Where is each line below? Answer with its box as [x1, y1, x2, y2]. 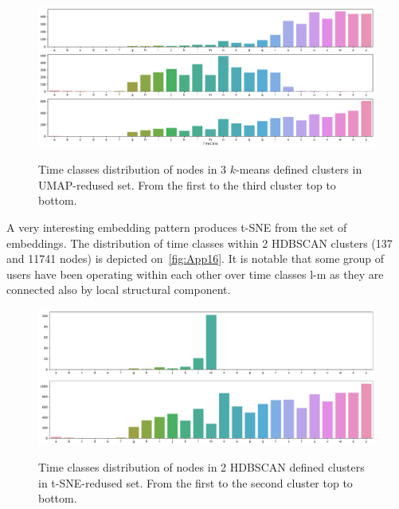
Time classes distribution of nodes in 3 [38, 161, 227, 178]
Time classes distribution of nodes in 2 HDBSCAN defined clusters [38, 459, 365, 476]
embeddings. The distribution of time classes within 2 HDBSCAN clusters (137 [6, 234, 393, 251]
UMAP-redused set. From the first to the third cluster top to [38, 176, 336, 193]
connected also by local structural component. [6, 281, 231, 298]
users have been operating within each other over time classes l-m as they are [6, 265, 384, 282]
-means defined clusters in [236, 161, 362, 178]
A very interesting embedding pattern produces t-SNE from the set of [6, 218, 347, 235]
